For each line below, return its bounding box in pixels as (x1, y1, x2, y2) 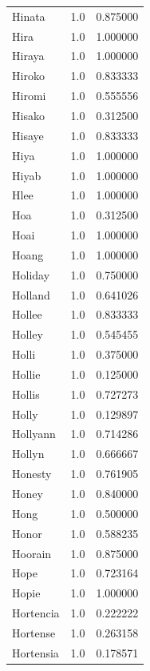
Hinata (12, 7, 45, 24)
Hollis (12, 385, 40, 402)
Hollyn (12, 445, 45, 462)
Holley (12, 326, 43, 343)
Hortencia (12, 605, 60, 621)
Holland (12, 286, 50, 303)
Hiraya (12, 47, 45, 64)
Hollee (12, 306, 42, 323)
